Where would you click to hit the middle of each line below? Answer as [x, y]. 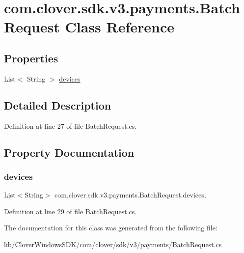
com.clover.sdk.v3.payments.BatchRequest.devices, [130, 195]
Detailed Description [58, 105]
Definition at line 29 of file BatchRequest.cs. [70, 211]
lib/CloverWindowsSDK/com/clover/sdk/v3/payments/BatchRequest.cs [113, 244]
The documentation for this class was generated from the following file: [111, 228]
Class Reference [120, 27]
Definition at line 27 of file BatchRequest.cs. [70, 126]
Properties [31, 58]
